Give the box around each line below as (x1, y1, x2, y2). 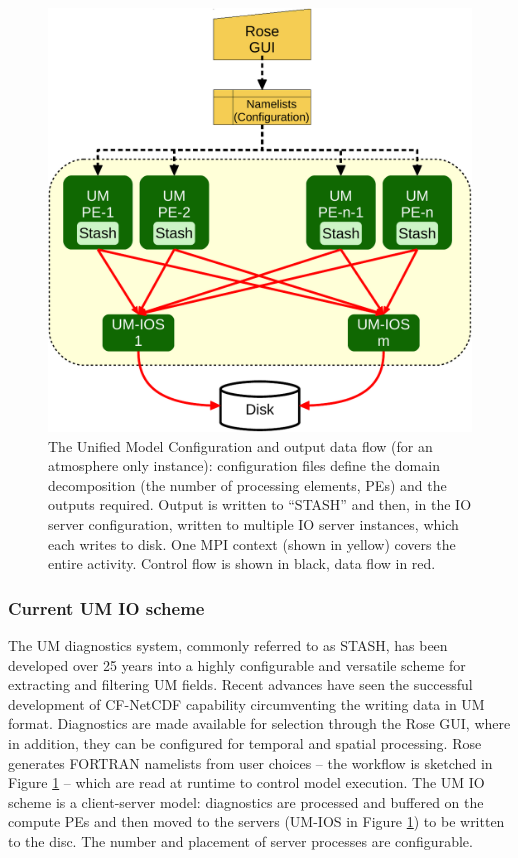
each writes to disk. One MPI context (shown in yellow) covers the (48, 533, 456, 554)
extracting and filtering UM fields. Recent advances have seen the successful (8, 674, 473, 695)
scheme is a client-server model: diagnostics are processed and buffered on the (8, 791, 484, 812)
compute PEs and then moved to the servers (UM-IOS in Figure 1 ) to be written (8, 811, 505, 832)
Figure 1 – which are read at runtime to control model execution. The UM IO (8, 772, 485, 793)
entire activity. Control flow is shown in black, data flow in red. (48, 553, 436, 574)
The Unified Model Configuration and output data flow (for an (48, 435, 433, 456)
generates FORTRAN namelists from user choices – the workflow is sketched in (8, 752, 493, 773)
